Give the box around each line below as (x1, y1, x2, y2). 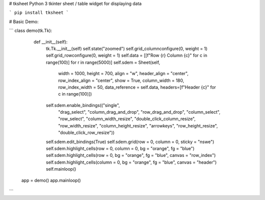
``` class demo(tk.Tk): (9, 27, 53, 34)
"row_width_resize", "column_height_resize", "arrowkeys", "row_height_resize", (58, 123, 218, 128)
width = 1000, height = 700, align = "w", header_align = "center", (58, 71, 189, 76)
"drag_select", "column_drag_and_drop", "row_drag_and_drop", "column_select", (58, 109, 221, 115)
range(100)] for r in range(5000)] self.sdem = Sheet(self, (46, 59, 160, 65)
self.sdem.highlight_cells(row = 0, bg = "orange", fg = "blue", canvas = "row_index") (46, 152, 216, 158)
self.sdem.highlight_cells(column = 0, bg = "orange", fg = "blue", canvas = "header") (46, 159, 217, 165)
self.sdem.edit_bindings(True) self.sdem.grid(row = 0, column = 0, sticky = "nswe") (46, 139, 214, 145)
